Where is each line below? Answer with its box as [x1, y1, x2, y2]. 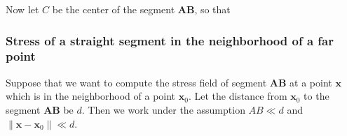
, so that [194, 2, 231, 16]
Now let [6, 2, 39, 16]
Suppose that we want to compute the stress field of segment [6, 75, 267, 89]
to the [304, 89, 329, 103]
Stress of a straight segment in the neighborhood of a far [6, 31, 334, 49]
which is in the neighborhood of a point [6, 89, 176, 103]
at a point [290, 75, 332, 89]
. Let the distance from [188, 89, 287, 103]
